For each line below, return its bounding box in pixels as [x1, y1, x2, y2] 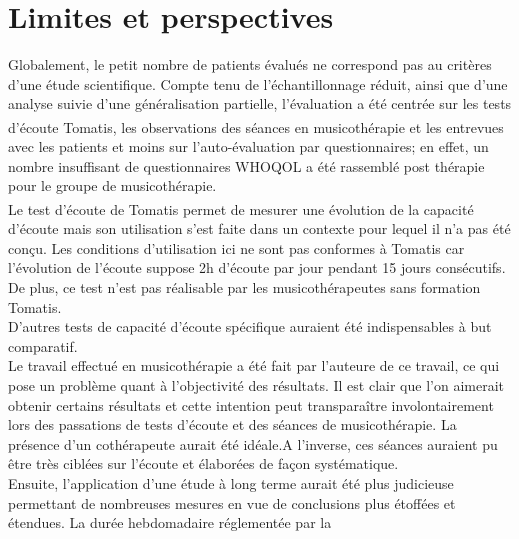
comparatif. [8, 335, 78, 356]
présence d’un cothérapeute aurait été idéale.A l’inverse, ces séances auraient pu [8, 433, 498, 454]
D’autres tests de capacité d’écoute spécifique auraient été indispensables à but [8, 316, 492, 337]
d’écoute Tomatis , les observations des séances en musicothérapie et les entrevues [8, 116, 504, 137]
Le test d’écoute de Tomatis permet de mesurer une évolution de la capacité [8, 198, 474, 219]
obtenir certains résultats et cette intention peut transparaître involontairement [8, 394, 494, 415]
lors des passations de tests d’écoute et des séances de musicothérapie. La [8, 414, 457, 435]
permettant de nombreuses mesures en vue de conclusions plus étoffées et [8, 492, 456, 513]
